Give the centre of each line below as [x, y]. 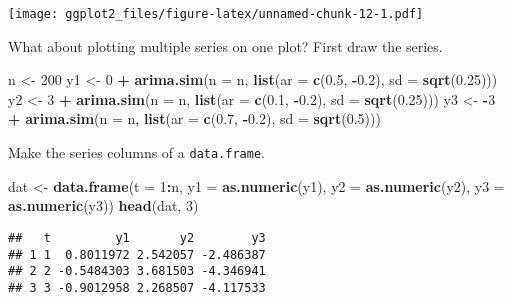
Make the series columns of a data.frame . [136, 152]
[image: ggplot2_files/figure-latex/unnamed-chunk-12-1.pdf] [216, 14]
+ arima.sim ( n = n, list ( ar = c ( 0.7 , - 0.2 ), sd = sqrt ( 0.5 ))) [194, 118]
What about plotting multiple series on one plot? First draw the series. [225, 45]
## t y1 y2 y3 [137, 237]
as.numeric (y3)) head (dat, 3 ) [103, 205]
